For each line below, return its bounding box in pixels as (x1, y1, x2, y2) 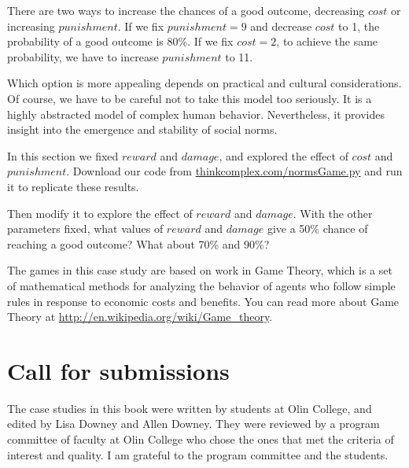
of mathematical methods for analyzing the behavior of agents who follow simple (7, 277, 396, 293)
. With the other (293, 205, 373, 221)
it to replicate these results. (7, 178, 139, 194)
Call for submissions (7, 354, 230, 386)
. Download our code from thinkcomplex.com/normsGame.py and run (66, 163, 403, 179)
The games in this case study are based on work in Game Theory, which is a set (7, 262, 392, 278)
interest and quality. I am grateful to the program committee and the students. (7, 446, 389, 462)
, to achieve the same (276, 33, 378, 50)
